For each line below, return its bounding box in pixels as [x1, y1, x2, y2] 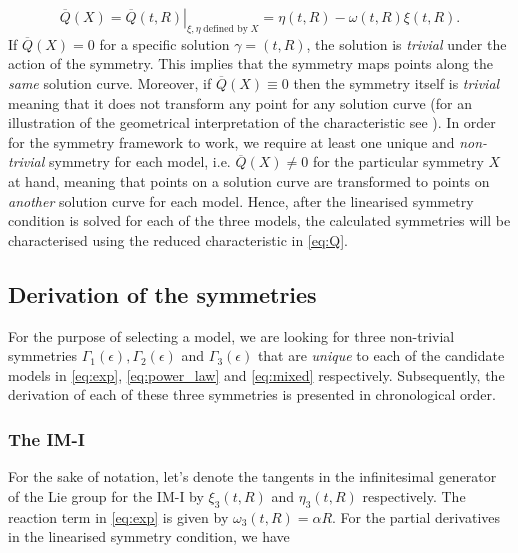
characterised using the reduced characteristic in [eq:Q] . [8, 229, 348, 250]
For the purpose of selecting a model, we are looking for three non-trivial [8, 325, 455, 346]
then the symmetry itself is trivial [293, 72, 500, 93]
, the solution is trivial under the [306, 33, 507, 54]
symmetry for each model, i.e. [49, 151, 231, 172]
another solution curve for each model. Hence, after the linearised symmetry [8, 190, 474, 211]
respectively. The [362, 485, 466, 506]
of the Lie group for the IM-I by [8, 485, 204, 506]
